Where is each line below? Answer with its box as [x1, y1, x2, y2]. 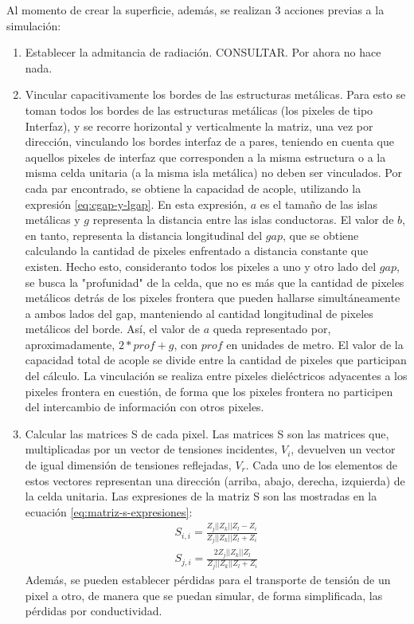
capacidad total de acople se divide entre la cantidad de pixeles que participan [25, 351, 407, 368]
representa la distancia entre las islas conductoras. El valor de [92, 211, 394, 228]
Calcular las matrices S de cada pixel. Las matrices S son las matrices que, [25, 425, 389, 442]
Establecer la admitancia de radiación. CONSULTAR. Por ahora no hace [25, 44, 381, 61]
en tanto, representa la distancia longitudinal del [25, 226, 263, 243]
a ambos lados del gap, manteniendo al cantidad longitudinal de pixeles [25, 304, 373, 321]
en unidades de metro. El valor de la [226, 336, 404, 352]
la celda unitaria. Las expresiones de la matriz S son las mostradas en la [25, 488, 377, 504]
